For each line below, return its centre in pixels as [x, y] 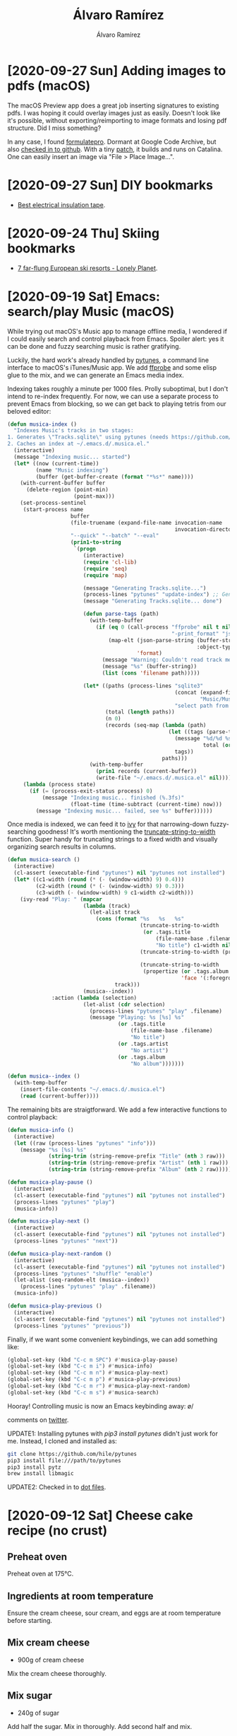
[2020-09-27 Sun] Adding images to [117, 70]
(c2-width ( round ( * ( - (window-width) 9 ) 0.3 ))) [110, 886]
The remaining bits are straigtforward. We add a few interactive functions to [117, 1109]
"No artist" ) [150, 1050]
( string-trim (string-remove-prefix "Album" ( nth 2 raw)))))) [141, 1170]
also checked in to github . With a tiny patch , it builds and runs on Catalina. [115, 149]
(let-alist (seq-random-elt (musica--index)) [82, 1280]
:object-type [215, 647]
